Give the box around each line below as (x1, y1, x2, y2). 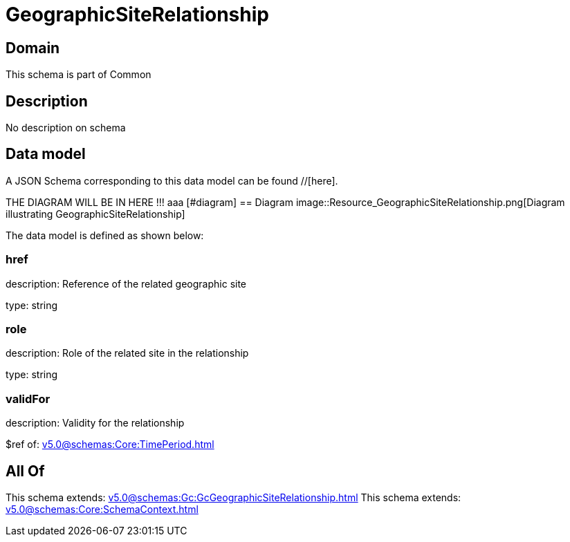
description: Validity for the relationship (6, 417, 185, 429)
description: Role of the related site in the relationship (6, 347, 249, 359)
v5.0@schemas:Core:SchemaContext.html (6, 503, 199, 515)
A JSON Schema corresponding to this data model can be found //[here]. (6, 174, 338, 187)
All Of (6, 462, 45, 480)
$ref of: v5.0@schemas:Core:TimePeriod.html (6, 438, 214, 451)
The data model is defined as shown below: (6, 229, 204, 241)
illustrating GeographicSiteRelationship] (6, 207, 185, 220)
